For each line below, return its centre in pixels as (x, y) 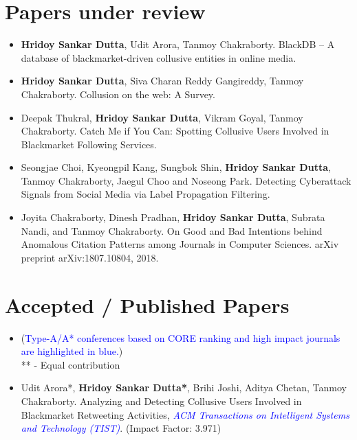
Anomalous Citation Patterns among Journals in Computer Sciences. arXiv (180, 244)
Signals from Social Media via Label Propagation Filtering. (145, 194)
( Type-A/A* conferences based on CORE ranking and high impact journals (181, 337)
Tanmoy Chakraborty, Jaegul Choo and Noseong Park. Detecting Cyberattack (186, 180)
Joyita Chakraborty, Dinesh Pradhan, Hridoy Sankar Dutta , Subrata (173, 217)
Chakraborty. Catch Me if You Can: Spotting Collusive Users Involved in (175, 131)
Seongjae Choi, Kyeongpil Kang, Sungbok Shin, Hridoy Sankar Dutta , (176, 167)
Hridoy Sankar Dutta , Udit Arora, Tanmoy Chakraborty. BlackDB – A (178, 44)
